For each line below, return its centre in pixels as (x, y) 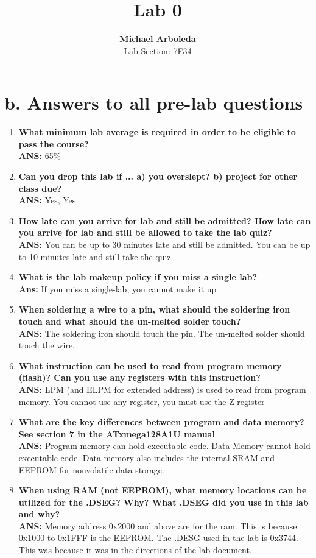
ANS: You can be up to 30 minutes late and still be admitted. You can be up (164, 244)
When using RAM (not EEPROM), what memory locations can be (163, 490)
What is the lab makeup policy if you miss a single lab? (138, 277)
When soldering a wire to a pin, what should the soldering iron (154, 309)
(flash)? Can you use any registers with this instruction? (139, 377)
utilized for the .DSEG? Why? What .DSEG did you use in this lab (163, 502)
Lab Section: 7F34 (158, 50)
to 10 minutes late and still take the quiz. (96, 256)
